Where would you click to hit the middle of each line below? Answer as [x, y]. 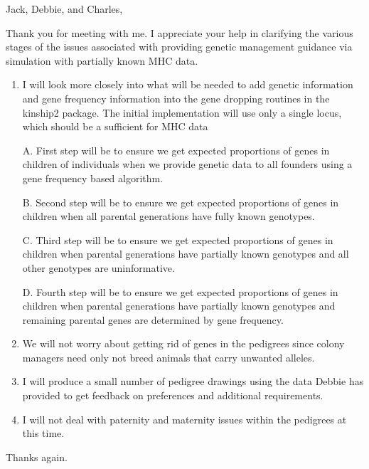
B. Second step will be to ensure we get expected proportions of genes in [181, 202]
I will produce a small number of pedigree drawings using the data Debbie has [193, 381]
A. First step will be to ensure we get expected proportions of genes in [176, 150]
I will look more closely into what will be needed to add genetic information [188, 84]
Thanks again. [37, 457]
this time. [43, 433]
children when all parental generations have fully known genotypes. [169, 216]
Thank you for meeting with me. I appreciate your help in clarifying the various [180, 32]
